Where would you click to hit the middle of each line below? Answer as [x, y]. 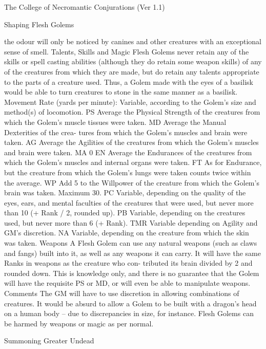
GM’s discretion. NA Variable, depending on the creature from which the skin [127, 233]
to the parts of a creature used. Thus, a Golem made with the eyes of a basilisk [129, 81]
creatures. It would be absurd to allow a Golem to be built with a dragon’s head [130, 303]
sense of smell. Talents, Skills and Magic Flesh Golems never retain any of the [127, 51]
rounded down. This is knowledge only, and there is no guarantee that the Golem [132, 273]
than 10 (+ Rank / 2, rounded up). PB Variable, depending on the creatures [125, 213]
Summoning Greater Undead [49, 341]
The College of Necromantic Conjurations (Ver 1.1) [85, 7]
